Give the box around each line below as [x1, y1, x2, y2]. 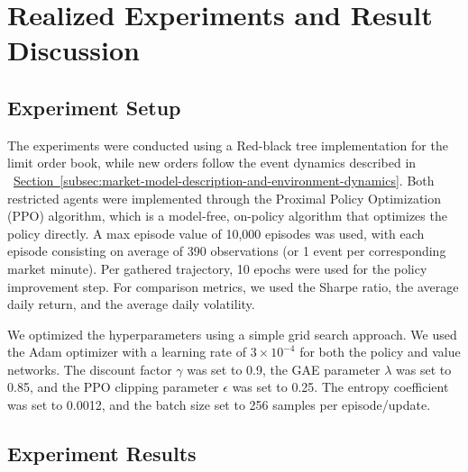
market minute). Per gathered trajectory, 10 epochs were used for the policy [7, 259, 427, 277]
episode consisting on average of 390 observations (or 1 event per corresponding [7, 241, 446, 260]
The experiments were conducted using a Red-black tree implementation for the [7, 135, 448, 154]
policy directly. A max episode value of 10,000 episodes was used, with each [7, 223, 425, 242]
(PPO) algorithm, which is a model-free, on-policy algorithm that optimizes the [7, 206, 447, 225]
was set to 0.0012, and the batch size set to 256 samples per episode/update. [7, 395, 431, 414]
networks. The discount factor [7, 359, 172, 378]
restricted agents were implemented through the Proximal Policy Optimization [7, 188, 442, 207]
